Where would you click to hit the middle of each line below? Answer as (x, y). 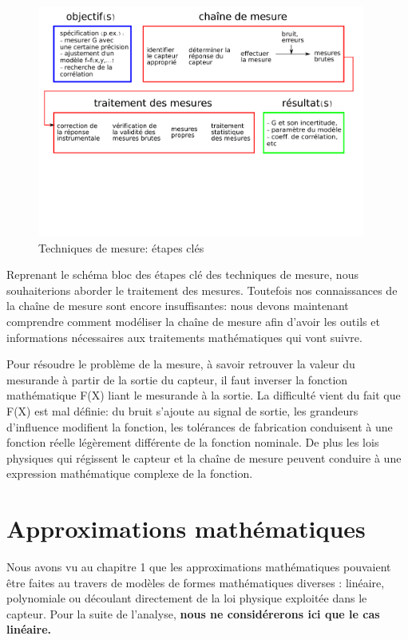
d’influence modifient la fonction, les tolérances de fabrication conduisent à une (200, 426)
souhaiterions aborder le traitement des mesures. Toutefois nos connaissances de (202, 290)
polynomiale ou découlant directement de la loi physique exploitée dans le (187, 598)
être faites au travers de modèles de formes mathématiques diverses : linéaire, (196, 582)
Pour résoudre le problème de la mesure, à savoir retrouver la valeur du (181, 364)
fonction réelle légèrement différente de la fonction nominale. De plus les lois (193, 442)
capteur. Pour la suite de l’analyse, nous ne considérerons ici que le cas (193, 613)
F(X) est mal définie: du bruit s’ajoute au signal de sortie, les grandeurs (182, 411)
